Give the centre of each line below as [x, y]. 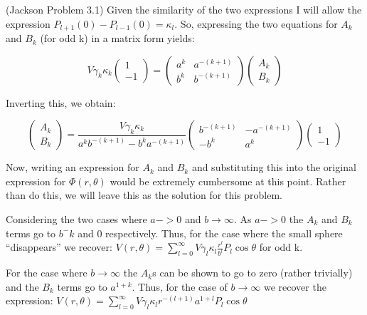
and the [22, 286]
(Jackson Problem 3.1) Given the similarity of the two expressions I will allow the [184, 9]
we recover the [295, 286]
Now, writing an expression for [73, 167]
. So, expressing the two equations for [256, 23]
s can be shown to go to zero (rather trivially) [252, 273]
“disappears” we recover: [59, 247]
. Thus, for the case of [180, 286]
